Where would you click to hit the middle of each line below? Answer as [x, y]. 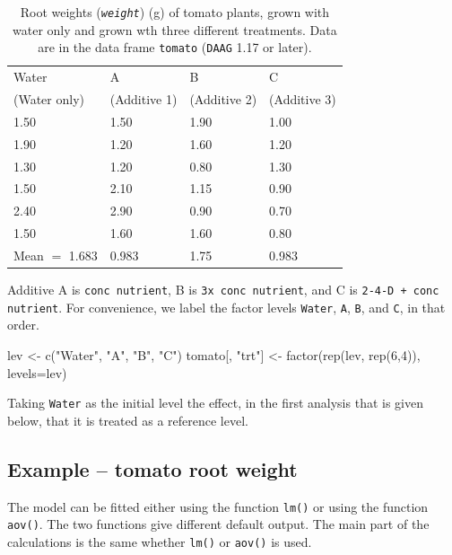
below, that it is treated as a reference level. [128, 420]
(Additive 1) [143, 99]
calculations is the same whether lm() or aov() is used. [160, 541]
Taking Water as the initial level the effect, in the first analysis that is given [215, 403]
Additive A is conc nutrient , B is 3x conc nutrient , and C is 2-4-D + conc [223, 289]
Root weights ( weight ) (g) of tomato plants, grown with [175, 12]
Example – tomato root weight [152, 468]
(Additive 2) [223, 99]
